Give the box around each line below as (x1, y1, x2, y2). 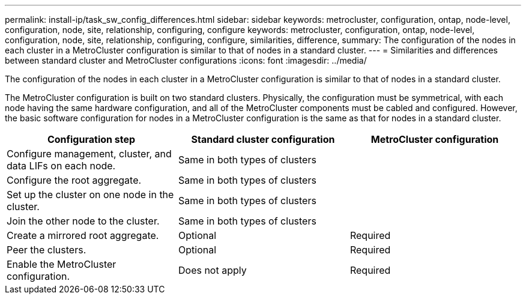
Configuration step (47, 133, 136, 145)
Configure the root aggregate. (7, 174, 142, 186)
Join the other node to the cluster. (7, 215, 160, 227)
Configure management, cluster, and (7, 148, 172, 160)
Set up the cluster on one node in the (7, 189, 174, 201)
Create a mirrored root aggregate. (7, 229, 159, 241)
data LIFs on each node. (7, 160, 116, 172)
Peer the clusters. (7, 244, 86, 256)
